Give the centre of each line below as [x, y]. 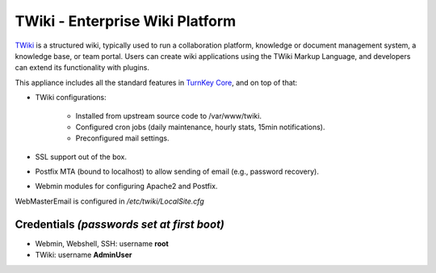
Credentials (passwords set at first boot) [120, 224]
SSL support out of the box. [81, 157]
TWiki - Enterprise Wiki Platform [126, 21]
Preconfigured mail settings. [122, 138]
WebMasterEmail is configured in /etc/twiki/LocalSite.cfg [110, 201]
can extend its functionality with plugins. [82, 68]
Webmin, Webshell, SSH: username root [102, 243]
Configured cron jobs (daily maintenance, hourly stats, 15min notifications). [200, 127]
